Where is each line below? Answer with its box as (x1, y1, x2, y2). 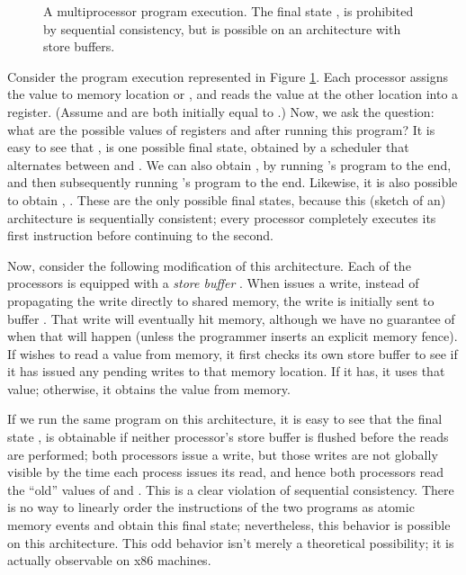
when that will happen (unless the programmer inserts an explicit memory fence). (7, 327, 458, 346)
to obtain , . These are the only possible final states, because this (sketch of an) (7, 190, 446, 209)
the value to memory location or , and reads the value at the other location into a (7, 85, 459, 103)
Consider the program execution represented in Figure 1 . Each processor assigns (7, 67, 449, 85)
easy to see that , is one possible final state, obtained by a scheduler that (7, 138, 409, 157)
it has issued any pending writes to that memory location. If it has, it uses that (7, 362, 445, 381)
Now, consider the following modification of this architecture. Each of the (7, 256, 411, 274)
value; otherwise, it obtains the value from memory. (7, 379, 291, 398)
